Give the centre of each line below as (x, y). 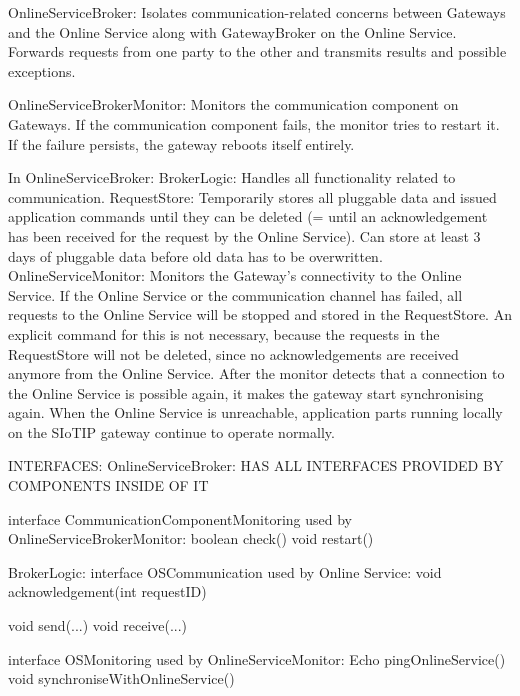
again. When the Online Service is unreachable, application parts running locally (255, 412)
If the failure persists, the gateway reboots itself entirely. (181, 143)
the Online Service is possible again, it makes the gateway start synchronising (246, 392)
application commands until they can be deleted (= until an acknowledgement (248, 216)
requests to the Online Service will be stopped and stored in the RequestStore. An (260, 314)
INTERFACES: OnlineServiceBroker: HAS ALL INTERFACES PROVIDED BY (256, 465)
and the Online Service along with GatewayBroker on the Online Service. (232, 31)
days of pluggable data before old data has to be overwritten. (195, 255)
